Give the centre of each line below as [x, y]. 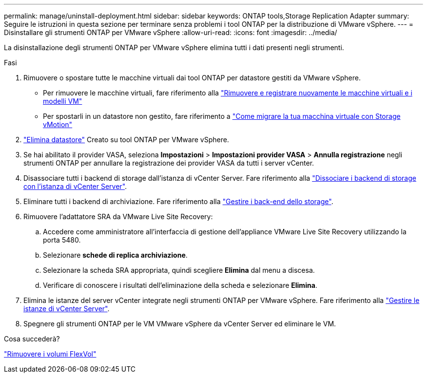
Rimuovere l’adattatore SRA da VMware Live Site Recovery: [118, 217]
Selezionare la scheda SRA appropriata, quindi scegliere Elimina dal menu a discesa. [179, 270]
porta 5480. [62, 240]
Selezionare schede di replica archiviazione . [115, 255]
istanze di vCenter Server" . [67, 309]
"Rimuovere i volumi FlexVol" [50, 354]
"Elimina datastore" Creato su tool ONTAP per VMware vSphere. [126, 140]
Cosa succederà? [32, 339]
